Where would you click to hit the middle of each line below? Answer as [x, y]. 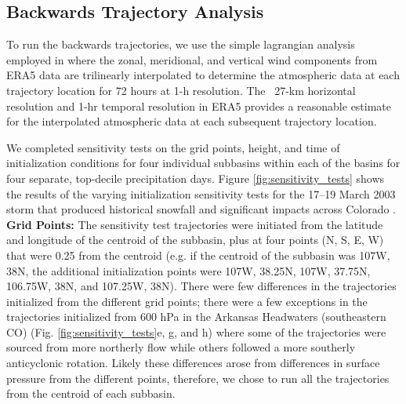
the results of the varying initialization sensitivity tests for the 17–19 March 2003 [201, 193]
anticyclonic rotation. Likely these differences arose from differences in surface [193, 363]
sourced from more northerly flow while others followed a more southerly [181, 347]
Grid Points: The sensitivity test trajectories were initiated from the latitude [195, 224]
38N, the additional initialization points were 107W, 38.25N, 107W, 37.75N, [188, 270]
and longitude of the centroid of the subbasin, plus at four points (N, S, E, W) [195, 240]
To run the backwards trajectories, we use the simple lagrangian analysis [181, 44]
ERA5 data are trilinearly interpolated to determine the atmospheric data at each [203, 75]
